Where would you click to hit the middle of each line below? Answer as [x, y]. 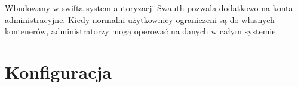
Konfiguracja [58, 71]
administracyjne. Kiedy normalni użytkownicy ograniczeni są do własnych [140, 19]
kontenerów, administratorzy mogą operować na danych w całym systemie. [142, 31]
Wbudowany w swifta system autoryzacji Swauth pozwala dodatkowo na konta [149, 8]
